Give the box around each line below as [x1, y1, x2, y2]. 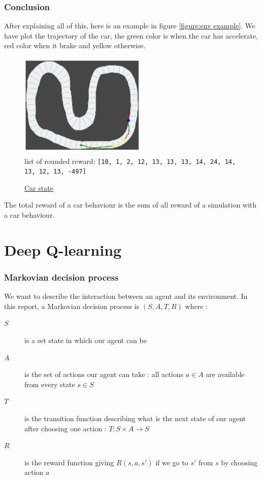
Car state [24, 182, 53, 193]
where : [185, 300, 208, 311]
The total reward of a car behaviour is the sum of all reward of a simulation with [4, 199, 257, 210]
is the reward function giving [24, 457, 114, 467]
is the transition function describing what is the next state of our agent [24, 413, 246, 423]
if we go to [155, 457, 188, 467]
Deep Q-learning [4, 239, 122, 260]
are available [206, 369, 245, 380]
